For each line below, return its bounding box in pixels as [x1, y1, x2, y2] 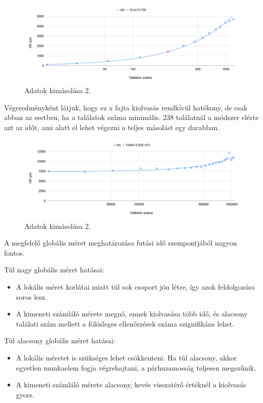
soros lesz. [16, 291, 47, 302]
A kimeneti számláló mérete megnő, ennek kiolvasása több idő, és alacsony [16, 308, 248, 319]
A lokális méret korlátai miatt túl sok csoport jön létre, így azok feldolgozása [16, 281, 255, 292]
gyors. [16, 389, 34, 399]
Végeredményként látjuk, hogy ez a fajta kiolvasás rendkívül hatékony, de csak [4, 102, 248, 112]
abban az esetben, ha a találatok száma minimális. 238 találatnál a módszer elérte [4, 112, 259, 123]
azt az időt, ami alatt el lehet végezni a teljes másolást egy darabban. [4, 122, 219, 132]
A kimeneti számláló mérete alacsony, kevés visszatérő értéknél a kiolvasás [16, 379, 246, 390]
